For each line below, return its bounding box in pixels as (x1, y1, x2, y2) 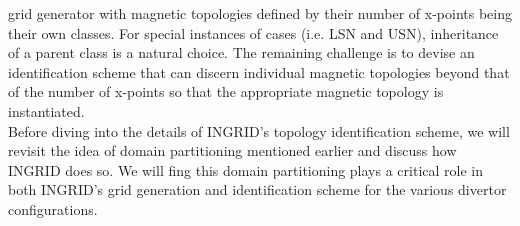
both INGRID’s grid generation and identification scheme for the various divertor (8, 179, 507, 200)
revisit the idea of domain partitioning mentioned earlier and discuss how (8, 140, 457, 161)
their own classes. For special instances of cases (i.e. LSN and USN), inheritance (8, 22, 499, 43)
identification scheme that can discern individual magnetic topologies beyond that (8, 61, 510, 82)
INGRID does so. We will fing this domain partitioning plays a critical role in (8, 159, 483, 180)
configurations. (8, 198, 98, 219)
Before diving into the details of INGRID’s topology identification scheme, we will (8, 120, 510, 141)
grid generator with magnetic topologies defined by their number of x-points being (8, 3, 512, 23)
